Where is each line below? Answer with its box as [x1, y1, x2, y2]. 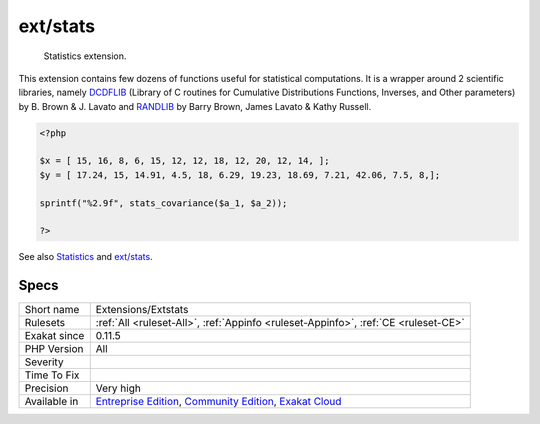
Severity [24, 355, 64, 369]
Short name [24, 303, 80, 317]
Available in [24, 395, 79, 409]
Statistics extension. [43, 50, 127, 62]
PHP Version [24, 342, 84, 356]
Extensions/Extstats [95, 303, 189, 317]
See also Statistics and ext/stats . [18, 251, 154, 263]
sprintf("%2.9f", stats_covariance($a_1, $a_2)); [39, 197, 288, 209]
